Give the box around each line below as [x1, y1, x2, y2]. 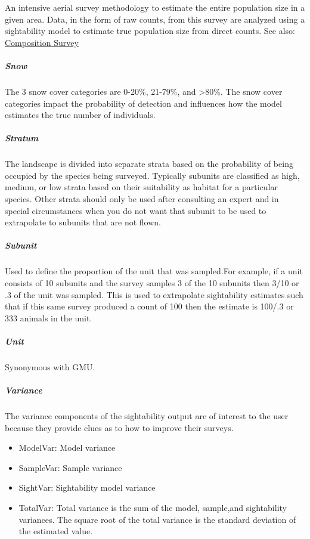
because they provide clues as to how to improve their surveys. [5, 421, 234, 433]
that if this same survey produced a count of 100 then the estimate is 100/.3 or [5, 300, 294, 312]
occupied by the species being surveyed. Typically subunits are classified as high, [5, 169, 300, 181]
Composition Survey [5, 36, 79, 48]
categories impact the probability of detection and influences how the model [5, 97, 282, 109]
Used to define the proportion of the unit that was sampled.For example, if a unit [5, 265, 303, 277]
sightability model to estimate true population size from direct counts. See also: [5, 24, 295, 37]
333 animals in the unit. [5, 311, 92, 324]
